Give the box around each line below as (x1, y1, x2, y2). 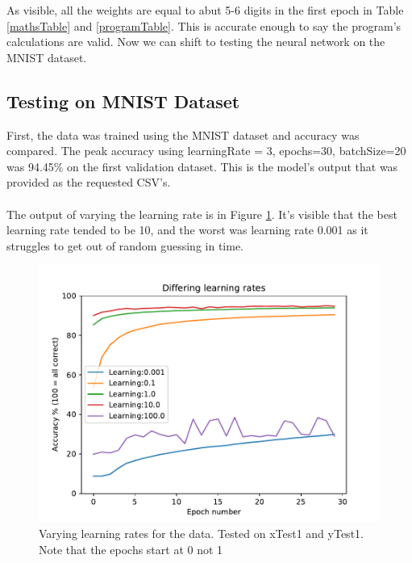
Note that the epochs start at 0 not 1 (39, 540, 223, 557)
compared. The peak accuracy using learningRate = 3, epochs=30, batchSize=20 (6, 142, 406, 159)
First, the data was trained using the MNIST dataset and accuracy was (6, 126, 360, 143)
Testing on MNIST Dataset (6, 88, 240, 113)
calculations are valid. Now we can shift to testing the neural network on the (6, 33, 385, 50)
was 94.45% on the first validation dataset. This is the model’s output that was (6, 158, 398, 174)
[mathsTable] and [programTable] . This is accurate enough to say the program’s (6, 17, 402, 34)
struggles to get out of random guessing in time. (6, 237, 243, 254)
